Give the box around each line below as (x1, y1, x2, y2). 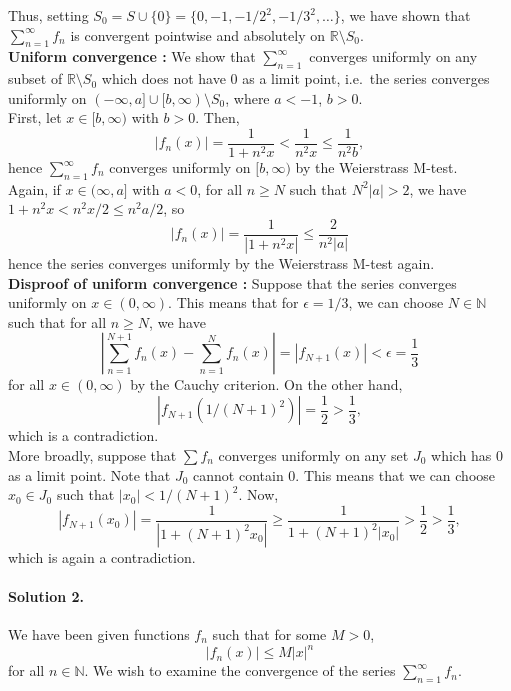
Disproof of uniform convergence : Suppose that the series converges (8, 272, 457, 293)
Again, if (8, 178, 61, 199)
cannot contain (193, 464, 284, 485)
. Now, (238, 484, 279, 505)
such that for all (8, 311, 107, 332)
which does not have (101, 68, 226, 89)
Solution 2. (8, 585, 85, 606)
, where (225, 87, 270, 108)
